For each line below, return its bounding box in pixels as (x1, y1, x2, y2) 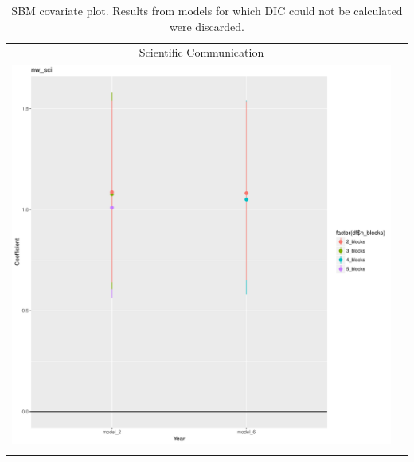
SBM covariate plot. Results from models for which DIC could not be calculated (11, 2, 403, 18)
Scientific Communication (139, 44, 264, 61)
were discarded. (170, 18, 244, 34)
